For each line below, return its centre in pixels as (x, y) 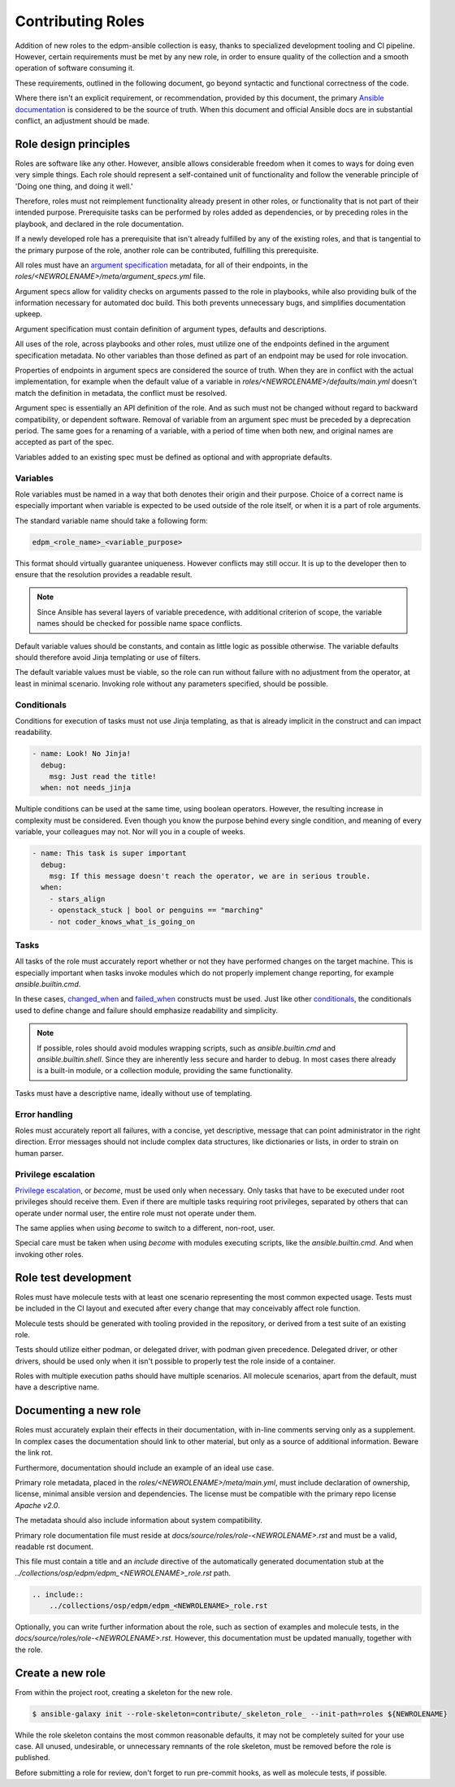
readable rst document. (54, 1546)
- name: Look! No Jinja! (82, 754)
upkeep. (29, 314)
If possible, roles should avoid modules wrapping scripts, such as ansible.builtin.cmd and (186, 1048)
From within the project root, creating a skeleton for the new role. (124, 1692)
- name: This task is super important (109, 853)
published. (32, 1758)
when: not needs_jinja (86, 788)
